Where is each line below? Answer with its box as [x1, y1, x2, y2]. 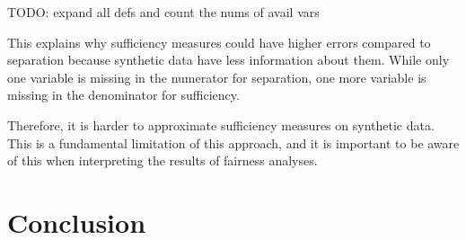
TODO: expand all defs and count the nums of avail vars [7, 3, 320, 21]
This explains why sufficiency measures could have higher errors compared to [7, 32, 431, 51]
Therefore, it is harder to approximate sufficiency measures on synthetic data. [7, 115, 435, 134]
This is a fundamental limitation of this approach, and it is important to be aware [7, 133, 460, 152]
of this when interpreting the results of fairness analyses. [7, 151, 318, 170]
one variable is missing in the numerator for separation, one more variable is [7, 67, 426, 86]
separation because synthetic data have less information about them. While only [7, 50, 450, 69]
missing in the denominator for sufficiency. [7, 85, 240, 104]
